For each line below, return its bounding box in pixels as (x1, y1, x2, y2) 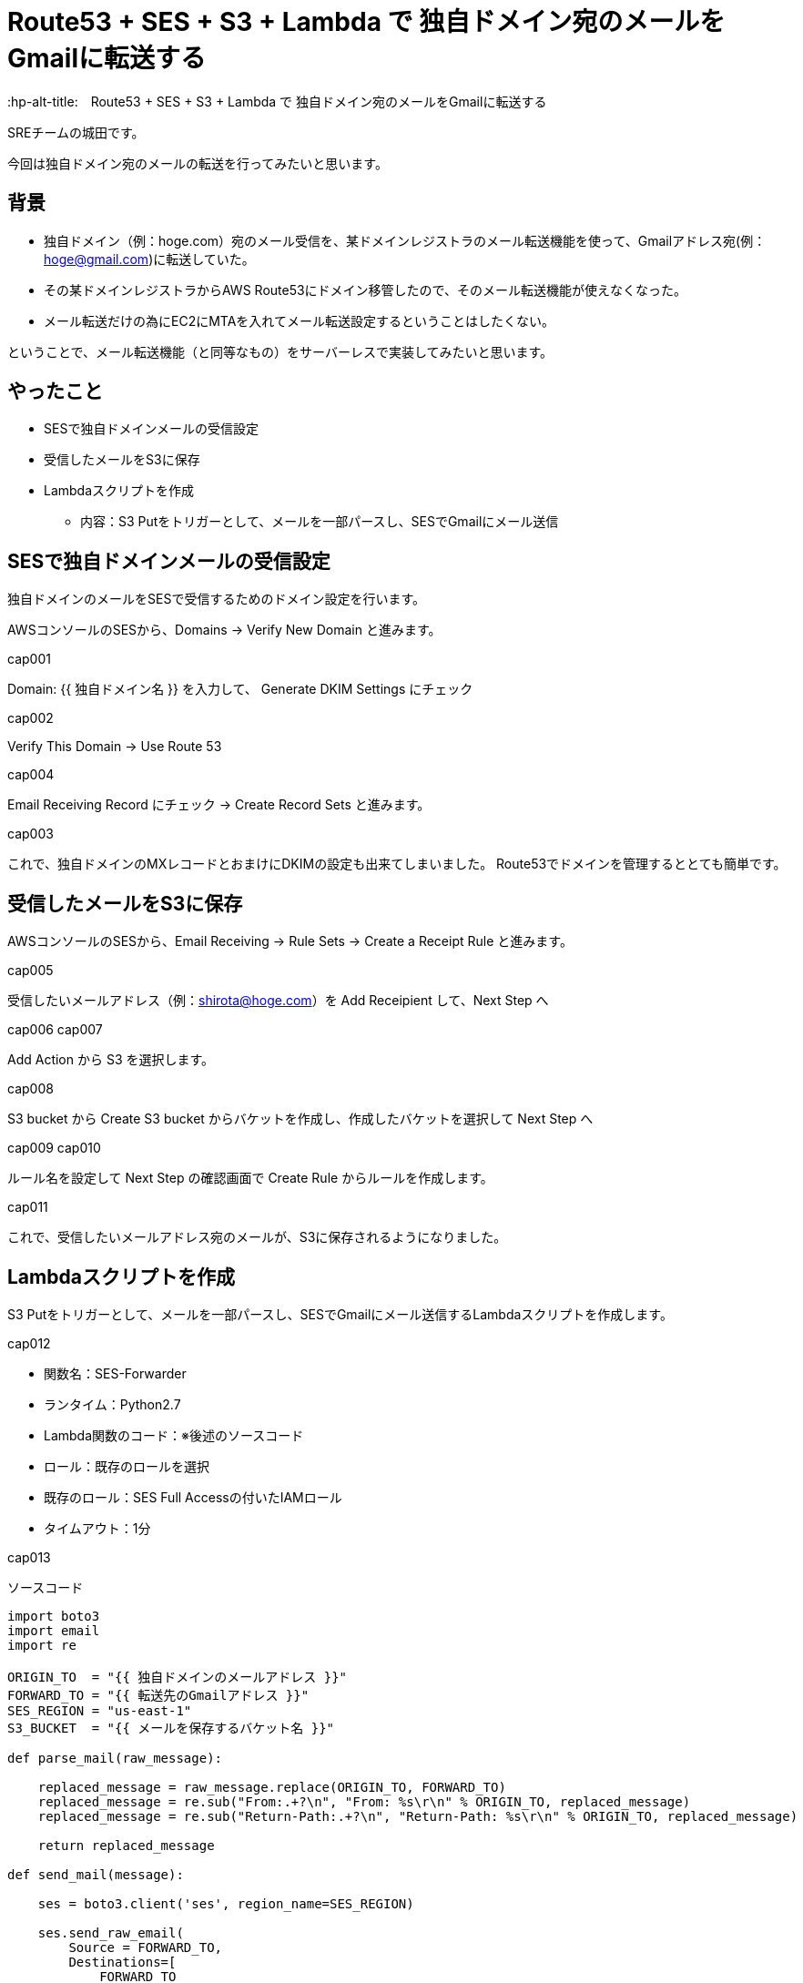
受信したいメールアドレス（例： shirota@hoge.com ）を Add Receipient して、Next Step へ (7, 992, 549, 1009)
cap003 (7, 826, 54, 842)
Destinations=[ (68, 1954, 177, 1969)
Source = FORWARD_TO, (68, 1939, 223, 1955)
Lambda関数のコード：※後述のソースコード (44, 1427, 304, 1443)
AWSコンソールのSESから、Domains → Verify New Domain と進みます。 (7, 622, 442, 638)
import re (7, 1637, 76, 1652)
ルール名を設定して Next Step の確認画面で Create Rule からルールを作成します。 (7, 1170, 493, 1186)
